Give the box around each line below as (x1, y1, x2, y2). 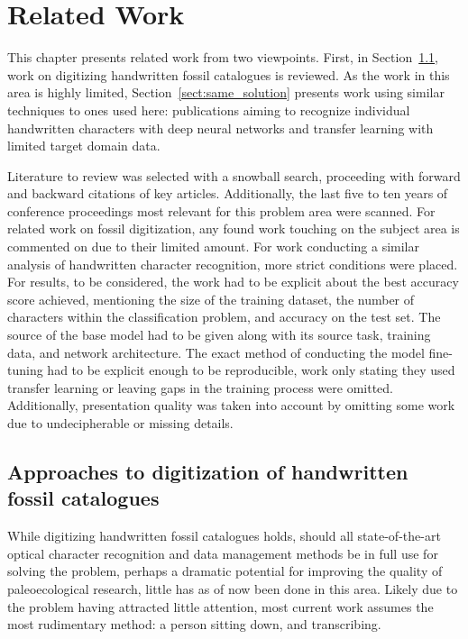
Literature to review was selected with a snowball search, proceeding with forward (7, 166, 461, 185)
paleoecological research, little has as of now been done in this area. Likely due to (7, 579, 458, 598)
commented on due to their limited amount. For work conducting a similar (7, 237, 419, 256)
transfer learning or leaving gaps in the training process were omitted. (7, 378, 393, 397)
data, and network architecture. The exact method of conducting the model (7, 342, 425, 361)
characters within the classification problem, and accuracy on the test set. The (7, 307, 441, 326)
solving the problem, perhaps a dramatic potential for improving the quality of (7, 561, 443, 580)
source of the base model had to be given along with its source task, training (7, 325, 431, 344)
